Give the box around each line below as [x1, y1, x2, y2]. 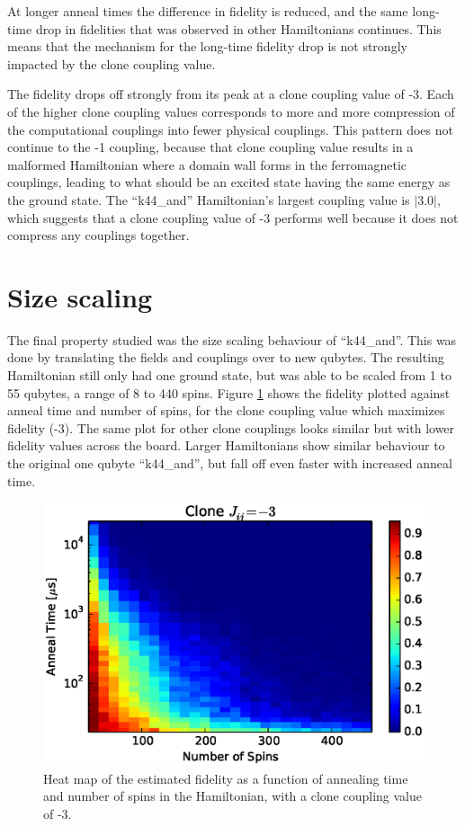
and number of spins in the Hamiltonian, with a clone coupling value [43, 786, 423, 805]
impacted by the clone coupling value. [7, 54, 216, 73]
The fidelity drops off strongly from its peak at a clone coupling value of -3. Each [7, 84, 454, 103]
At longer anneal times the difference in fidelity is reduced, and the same [7, 2, 408, 20]
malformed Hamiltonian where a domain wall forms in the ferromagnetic [7, 155, 407, 173]
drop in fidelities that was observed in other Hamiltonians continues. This [35, 19, 442, 38]
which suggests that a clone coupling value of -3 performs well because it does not [7, 208, 459, 226]
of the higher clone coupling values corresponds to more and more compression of [7, 102, 455, 120]
